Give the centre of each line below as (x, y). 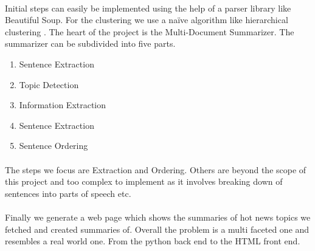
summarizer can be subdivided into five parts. (90, 43)
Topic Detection (49, 84)
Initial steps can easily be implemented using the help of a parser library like (148, 8)
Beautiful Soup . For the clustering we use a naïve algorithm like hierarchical (147, 20)
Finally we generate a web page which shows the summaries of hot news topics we (158, 217)
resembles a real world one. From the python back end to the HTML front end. (153, 241)
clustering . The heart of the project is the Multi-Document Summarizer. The (150, 31)
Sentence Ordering (54, 146)
